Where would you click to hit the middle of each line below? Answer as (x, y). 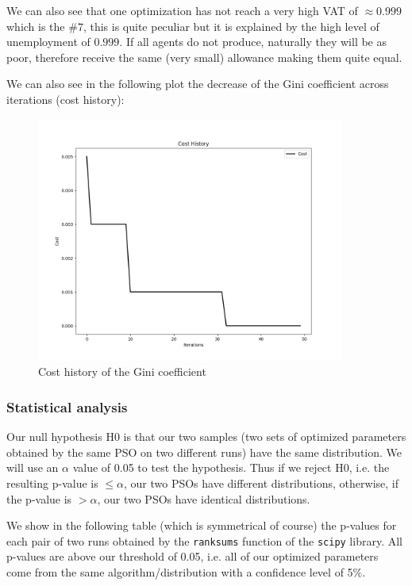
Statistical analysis (67, 406)
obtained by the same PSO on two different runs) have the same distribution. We (204, 452)
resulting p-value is (52, 483)
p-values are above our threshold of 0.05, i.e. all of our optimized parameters (193, 556)
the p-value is (39, 498)
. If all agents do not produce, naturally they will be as (253, 42)
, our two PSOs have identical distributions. (204, 498)
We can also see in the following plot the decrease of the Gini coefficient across (198, 84)
